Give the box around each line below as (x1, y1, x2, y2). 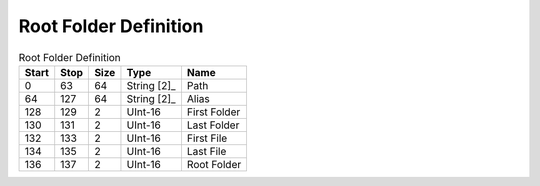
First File (186, 131, 228, 145)
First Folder (186, 105, 241, 119)
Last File (186, 144, 227, 158)
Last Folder (186, 118, 240, 132)
